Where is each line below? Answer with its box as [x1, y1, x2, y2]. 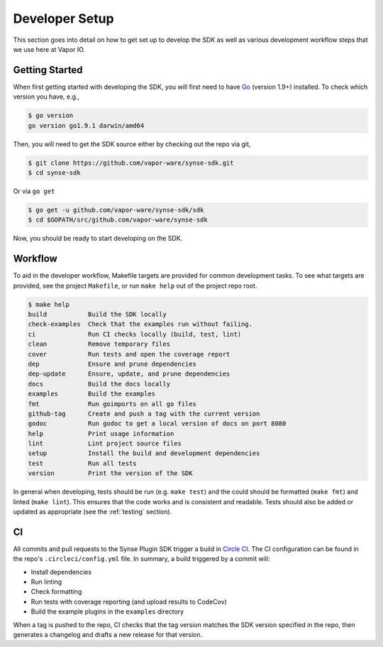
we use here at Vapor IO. [13, 45, 85, 53]
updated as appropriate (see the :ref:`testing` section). [13, 508, 172, 516]
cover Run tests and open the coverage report [28, 350, 231, 358]
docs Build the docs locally [28, 380, 170, 388]
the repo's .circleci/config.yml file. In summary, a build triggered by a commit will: [13, 555, 270, 563]
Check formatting [30, 587, 82, 596]
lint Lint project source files [28, 440, 182, 447]
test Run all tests [28, 459, 138, 467]
